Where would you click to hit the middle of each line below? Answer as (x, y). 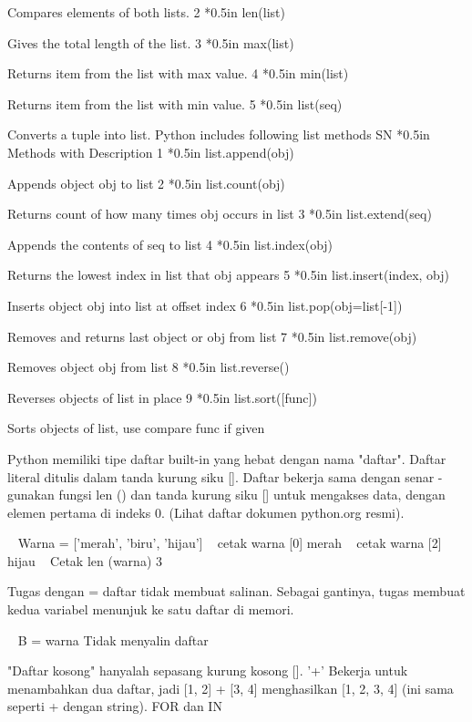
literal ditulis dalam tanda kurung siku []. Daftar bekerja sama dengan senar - (225, 476)
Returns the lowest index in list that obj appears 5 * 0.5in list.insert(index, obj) (229, 275)
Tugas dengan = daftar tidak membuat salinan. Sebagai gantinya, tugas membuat (236, 591)
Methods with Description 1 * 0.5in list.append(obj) (151, 152)
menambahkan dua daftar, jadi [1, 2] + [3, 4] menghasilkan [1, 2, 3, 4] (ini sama (231, 688)
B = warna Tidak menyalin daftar (113, 639)
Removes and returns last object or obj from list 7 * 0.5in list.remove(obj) (212, 336)
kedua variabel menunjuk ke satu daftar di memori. (151, 609)
